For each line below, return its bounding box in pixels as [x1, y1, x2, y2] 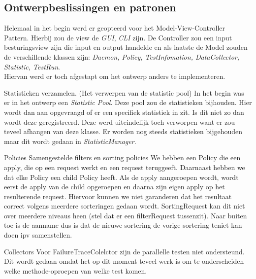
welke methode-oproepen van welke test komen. [4, 265, 147, 276]
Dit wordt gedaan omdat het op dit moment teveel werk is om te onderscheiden [4, 256, 244, 266]
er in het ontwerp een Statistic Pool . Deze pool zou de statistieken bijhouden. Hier [4, 97, 252, 107]
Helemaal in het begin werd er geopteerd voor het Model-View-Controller [4, 23, 225, 33]
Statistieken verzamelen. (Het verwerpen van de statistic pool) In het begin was [4, 87, 244, 98]
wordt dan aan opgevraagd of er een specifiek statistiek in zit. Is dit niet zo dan [4, 106, 244, 117]
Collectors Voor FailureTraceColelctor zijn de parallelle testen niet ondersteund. [4, 246, 245, 256]
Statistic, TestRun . [4, 61, 60, 71]
